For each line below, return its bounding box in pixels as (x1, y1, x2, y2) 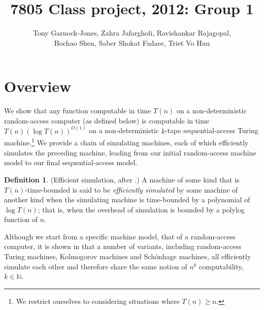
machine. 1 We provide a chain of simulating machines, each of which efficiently (4, 136, 249, 148)
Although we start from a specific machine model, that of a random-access (4, 231, 236, 241)
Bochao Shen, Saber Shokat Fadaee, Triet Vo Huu (54, 37, 210, 48)
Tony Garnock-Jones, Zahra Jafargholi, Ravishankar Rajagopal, (32, 27, 232, 38)
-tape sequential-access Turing (164, 125, 258, 136)
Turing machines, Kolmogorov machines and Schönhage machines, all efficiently (4, 251, 251, 262)
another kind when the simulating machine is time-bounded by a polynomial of (4, 194, 250, 205)
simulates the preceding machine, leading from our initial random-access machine (4, 147, 256, 158)
